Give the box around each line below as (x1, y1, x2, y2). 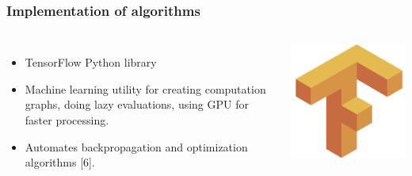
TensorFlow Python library (25, 54, 157, 71)
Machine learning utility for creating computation (25, 80, 266, 97)
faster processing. (25, 112, 109, 128)
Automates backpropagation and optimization (25, 138, 248, 155)
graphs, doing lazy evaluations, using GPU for (25, 96, 249, 113)
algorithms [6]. (25, 154, 95, 170)
